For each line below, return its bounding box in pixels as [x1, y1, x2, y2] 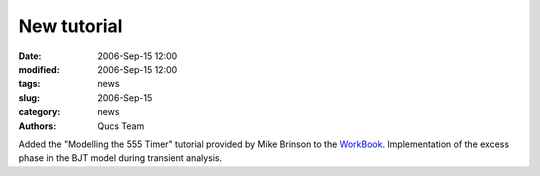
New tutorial [18, 15, 123, 37]
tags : [18, 78, 41, 90]
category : [18, 106, 61, 118]
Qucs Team [97, 120, 145, 132]
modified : [18, 63, 60, 75]
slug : [18, 91, 40, 104]
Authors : [18, 120, 57, 132]
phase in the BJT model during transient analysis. [18, 152, 223, 164]
